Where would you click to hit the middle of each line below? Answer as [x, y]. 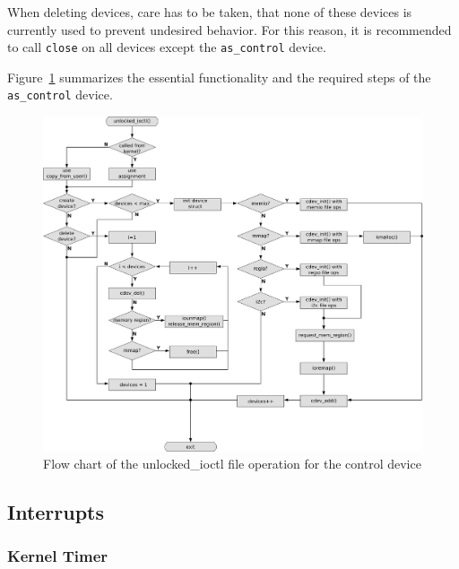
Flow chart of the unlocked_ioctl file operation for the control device [232, 464]
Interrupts [56, 512]
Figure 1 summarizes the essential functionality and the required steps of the [219, 77]
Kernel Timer [58, 556]
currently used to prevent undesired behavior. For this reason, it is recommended [229, 29]
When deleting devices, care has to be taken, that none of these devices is [210, 12]
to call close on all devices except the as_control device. [167, 47]
